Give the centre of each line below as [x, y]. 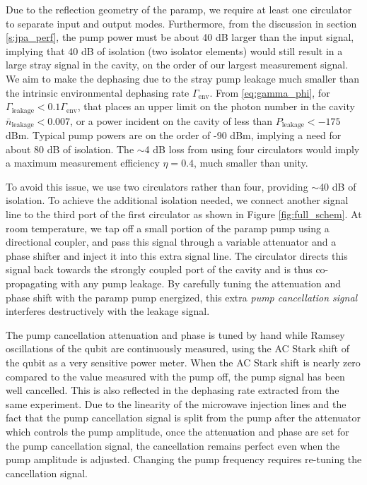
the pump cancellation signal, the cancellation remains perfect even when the [173, 445]
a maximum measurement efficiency [83, 163]
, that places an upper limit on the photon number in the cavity [216, 106]
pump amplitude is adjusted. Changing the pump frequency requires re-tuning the [184, 459]
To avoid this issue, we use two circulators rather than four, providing [157, 186]
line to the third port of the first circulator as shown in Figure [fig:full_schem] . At [184, 214]
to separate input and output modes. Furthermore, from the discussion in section [181, 23]
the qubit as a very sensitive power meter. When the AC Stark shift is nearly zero [183, 362]
